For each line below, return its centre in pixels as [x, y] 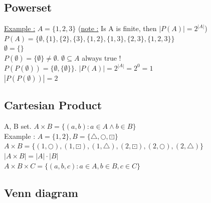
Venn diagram [41, 192]
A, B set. [18, 126]
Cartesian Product [53, 105]
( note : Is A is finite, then [118, 28]
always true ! [101, 57]
